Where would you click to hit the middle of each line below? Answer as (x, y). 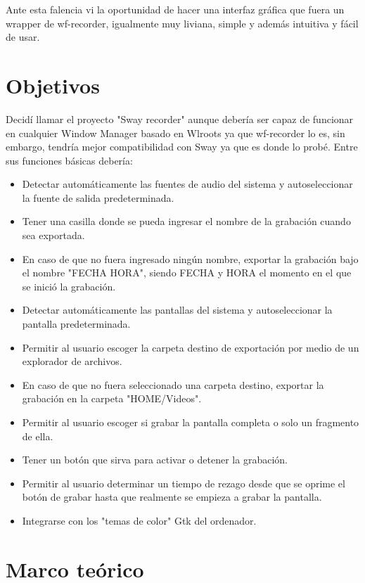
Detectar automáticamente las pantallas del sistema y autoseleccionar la (177, 310)
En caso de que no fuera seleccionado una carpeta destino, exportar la (173, 384)
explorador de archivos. (72, 361)
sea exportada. (53, 235)
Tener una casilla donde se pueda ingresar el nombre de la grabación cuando (186, 221)
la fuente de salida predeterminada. (98, 197)
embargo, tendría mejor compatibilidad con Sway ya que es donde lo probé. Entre (182, 147)
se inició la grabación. (69, 286)
